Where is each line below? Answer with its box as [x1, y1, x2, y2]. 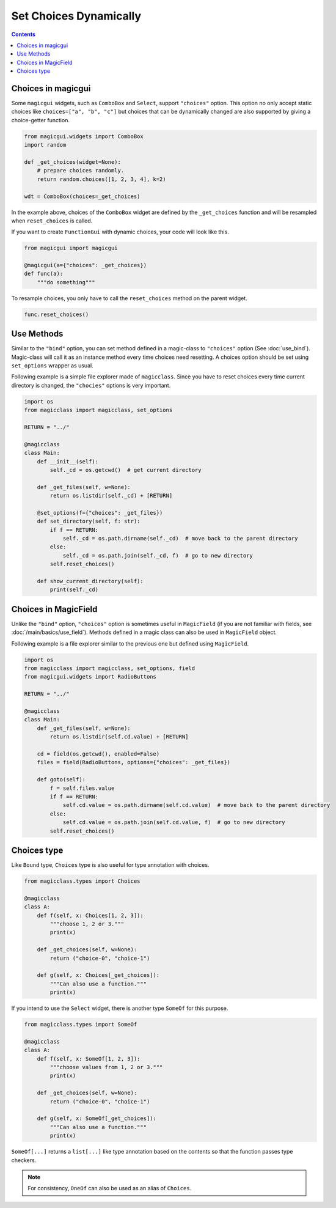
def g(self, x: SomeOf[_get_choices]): [37, 1115, 157, 1122]
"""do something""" [37, 279, 96, 285]
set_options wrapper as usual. [11, 362, 94, 369]
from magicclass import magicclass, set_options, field [24, 665, 195, 672]
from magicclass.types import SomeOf [24, 1021, 137, 1028]
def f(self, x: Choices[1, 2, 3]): [37, 912, 144, 919]
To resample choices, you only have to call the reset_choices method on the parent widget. [11, 294, 247, 302]
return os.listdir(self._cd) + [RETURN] [49, 492, 173, 499]
